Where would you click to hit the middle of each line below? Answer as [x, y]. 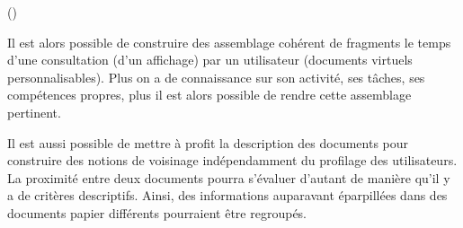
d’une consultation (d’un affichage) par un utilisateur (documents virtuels [210, 60]
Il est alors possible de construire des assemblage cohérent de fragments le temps [229, 42]
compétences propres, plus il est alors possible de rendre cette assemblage [209, 95]
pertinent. [34, 112]
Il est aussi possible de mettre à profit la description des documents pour [208, 142]
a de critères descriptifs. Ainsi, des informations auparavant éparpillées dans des [227, 195]
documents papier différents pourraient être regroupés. [157, 212]
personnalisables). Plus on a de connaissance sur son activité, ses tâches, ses [216, 77]
